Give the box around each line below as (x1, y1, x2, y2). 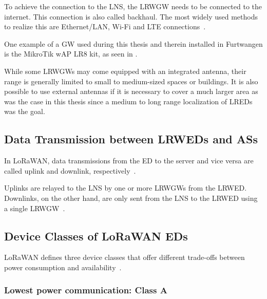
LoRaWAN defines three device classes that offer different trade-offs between (4, 252, 245, 263)
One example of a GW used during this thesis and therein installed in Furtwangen (4, 38, 263, 49)
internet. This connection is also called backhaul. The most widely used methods (4, 11, 258, 22)
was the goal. (4, 106, 45, 117)
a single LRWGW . (4, 202, 65, 213)
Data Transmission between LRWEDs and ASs (4, 131, 258, 147)
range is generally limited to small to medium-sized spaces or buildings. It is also (4, 76, 258, 86)
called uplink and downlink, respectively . (4, 165, 136, 176)
